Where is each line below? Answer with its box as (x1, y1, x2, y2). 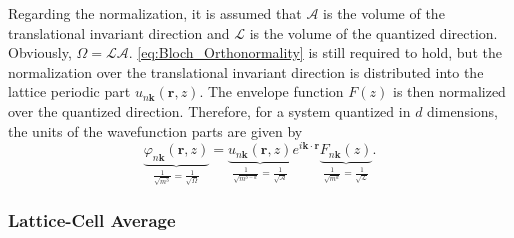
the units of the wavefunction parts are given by (8, 120, 303, 141)
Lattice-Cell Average (8, 207, 176, 232)
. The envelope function (199, 81, 344, 102)
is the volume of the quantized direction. (249, 22, 498, 43)
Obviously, (8, 42, 72, 63)
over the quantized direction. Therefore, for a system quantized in (8, 100, 411, 121)
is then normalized (392, 81, 506, 102)
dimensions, (427, 100, 499, 121)
